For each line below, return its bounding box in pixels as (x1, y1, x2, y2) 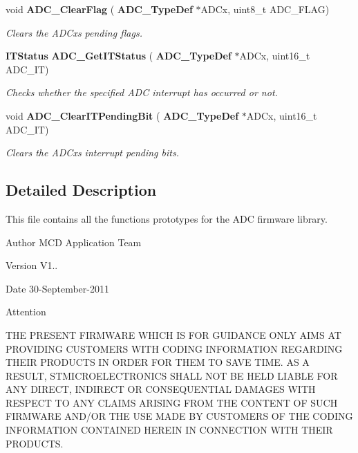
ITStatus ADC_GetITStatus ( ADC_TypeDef (6, 48, 232, 63)
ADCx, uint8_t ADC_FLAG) (200, 2, 330, 16)
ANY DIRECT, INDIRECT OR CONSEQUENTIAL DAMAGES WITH (6, 382, 316, 396)
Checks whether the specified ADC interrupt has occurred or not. (6, 85, 278, 100)
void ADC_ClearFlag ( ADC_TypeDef (6, 2, 193, 16)
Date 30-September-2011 (6, 281, 109, 295)
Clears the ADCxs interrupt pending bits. (6, 145, 179, 160)
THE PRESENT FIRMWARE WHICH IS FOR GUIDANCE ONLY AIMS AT (6, 327, 341, 342)
